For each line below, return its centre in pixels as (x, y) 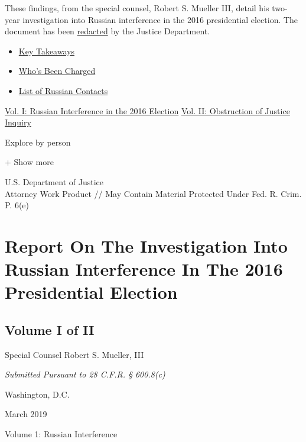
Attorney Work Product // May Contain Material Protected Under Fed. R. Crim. (153, 193)
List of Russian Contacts (63, 90)
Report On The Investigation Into (146, 245)
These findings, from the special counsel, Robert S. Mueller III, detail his (137, 8)
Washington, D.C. (37, 394)
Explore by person (38, 142)
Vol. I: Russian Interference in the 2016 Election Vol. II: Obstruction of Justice (147, 110)
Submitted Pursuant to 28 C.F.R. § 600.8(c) (85, 374)
